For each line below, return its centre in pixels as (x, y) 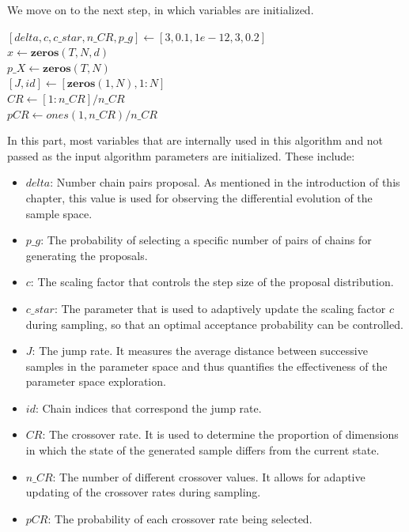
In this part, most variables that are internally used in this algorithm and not (195, 140)
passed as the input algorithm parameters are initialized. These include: (181, 155)
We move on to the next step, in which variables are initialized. (161, 9)
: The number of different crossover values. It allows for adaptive (209, 476)
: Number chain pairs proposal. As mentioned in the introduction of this (225, 182)
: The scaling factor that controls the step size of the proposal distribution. (212, 282)
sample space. (59, 213)
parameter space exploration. (96, 381)
